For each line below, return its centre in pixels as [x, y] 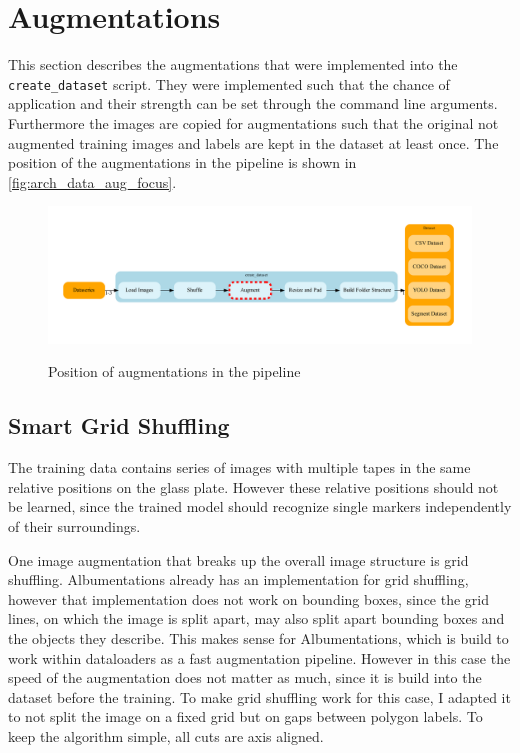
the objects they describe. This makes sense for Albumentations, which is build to [258, 637]
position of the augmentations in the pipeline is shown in [182, 162]
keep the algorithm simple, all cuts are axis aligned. [166, 735]
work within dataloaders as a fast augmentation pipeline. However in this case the [259, 657]
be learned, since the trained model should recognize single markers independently [260, 506]
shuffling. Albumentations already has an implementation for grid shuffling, [238, 579]
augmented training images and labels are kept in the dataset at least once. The [253, 142]
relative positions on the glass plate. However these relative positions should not [253, 486]
